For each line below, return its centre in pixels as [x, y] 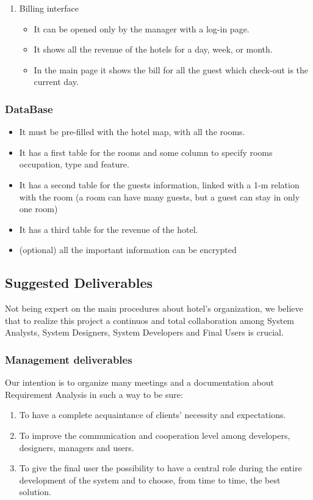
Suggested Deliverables [79, 283]
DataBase [29, 108]
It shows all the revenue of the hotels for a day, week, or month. [153, 49]
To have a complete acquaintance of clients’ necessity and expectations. [153, 415]
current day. [56, 82]
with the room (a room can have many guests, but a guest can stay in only [160, 197]
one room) [38, 209]
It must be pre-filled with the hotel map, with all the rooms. [132, 132]
